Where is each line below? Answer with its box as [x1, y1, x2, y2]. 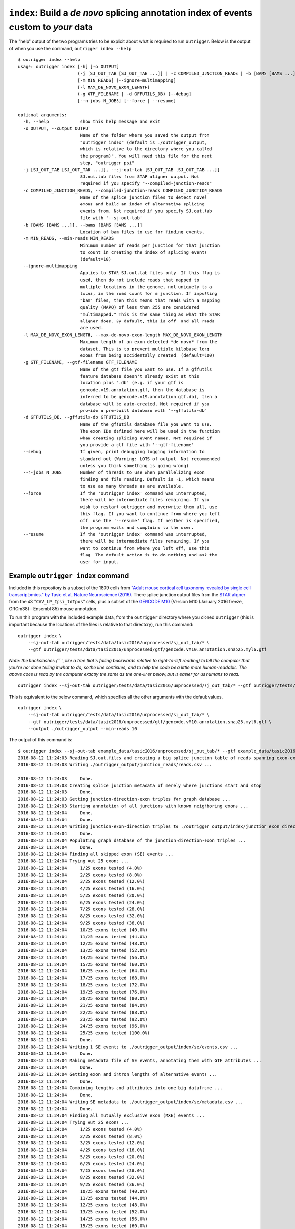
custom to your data [9, 21, 93, 32]
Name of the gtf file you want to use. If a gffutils [80, 366, 212, 372]
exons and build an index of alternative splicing [80, 202, 205, 207]
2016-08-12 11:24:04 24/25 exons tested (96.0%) [18, 1023, 147, 1029]
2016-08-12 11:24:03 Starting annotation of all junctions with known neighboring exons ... [18, 803, 249, 809]
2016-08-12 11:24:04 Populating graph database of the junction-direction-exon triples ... [18, 838, 246, 843]
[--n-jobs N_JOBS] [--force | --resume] [77, 98, 177, 104]
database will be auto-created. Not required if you [80, 401, 210, 407]
